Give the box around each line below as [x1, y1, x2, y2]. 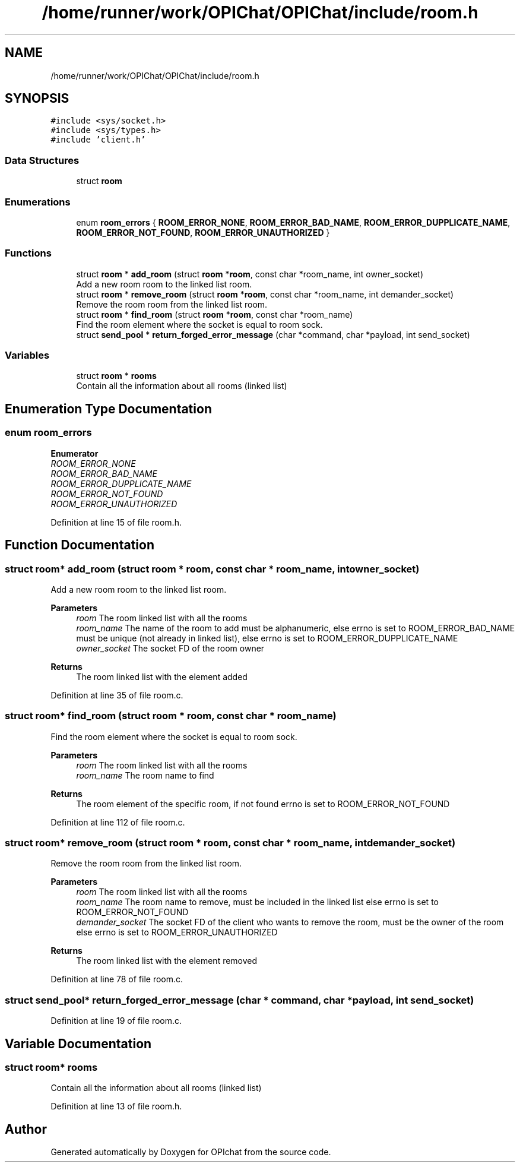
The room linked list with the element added [76, 671, 248, 682]
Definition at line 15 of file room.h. [50, 517, 182, 527]
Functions [5, 247, 52, 260]
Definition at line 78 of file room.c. [50, 974, 183, 985]
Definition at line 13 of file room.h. [50, 1101, 182, 1112]
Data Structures [5, 154, 80, 166]
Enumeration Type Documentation [5, 401, 212, 416]
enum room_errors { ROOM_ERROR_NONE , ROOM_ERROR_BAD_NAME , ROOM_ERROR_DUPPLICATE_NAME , [76, 217, 511, 227]
